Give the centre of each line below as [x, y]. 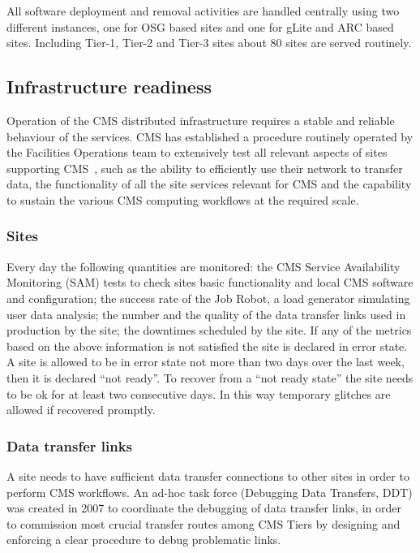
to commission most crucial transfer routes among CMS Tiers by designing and [204, 523]
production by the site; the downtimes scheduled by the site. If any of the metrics [209, 330]
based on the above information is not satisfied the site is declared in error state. [207, 346]
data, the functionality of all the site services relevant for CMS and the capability [209, 184]
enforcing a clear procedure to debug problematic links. [144, 540]
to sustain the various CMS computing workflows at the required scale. [183, 199]
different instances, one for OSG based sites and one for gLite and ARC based [200, 26]
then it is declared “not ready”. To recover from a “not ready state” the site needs [210, 377]
